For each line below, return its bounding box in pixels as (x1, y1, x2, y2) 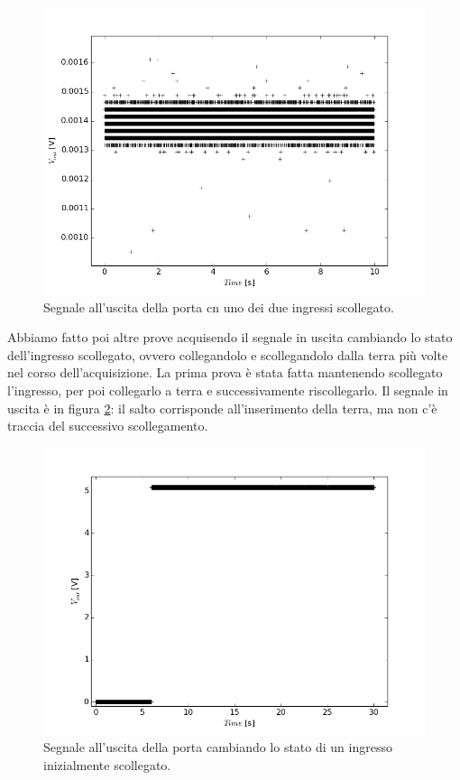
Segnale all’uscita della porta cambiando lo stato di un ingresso (43, 738, 392, 757)
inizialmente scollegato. (43, 755, 171, 774)
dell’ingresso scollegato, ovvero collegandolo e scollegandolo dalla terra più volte (7, 345, 448, 364)
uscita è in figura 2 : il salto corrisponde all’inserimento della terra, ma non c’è (7, 398, 437, 417)
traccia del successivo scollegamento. (7, 416, 208, 435)
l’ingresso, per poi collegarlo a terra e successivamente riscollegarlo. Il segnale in (7, 380, 448, 399)
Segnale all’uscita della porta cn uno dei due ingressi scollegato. (43, 297, 394, 316)
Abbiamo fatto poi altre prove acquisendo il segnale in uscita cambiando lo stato (7, 328, 453, 347)
